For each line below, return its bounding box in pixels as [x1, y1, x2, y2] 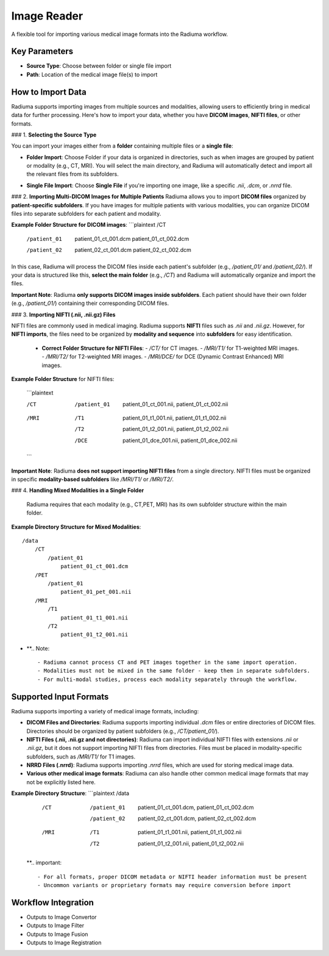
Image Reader [11, 9, 83, 23]
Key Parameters [11, 46, 73, 57]
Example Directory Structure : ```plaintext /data [11, 790, 130, 797]
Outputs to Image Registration [26, 939, 102, 946]
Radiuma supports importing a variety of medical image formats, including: [11, 707, 199, 715]
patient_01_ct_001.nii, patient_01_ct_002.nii [122, 400, 228, 408]
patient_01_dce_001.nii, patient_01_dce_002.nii [122, 437, 238, 444]
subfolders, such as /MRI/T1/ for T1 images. [26, 753, 136, 760]
